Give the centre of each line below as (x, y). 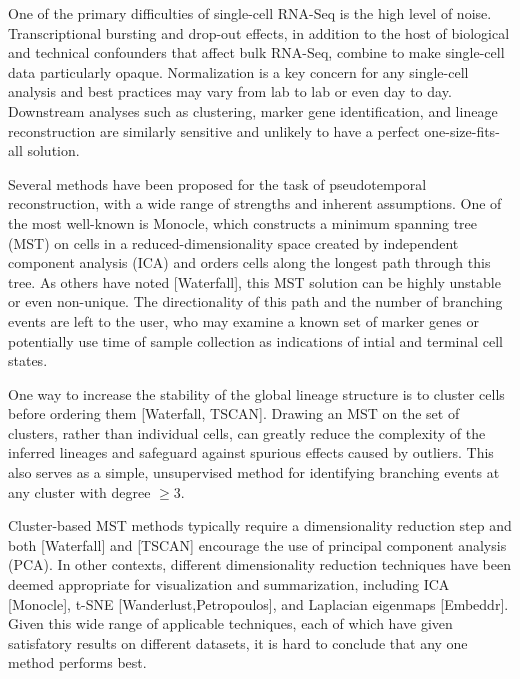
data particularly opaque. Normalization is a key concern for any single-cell (238, 71)
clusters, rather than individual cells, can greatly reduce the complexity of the (247, 432)
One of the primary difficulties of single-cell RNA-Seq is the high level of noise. (250, 13)
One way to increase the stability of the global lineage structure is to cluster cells (256, 393)
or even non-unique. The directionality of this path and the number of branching (255, 301)
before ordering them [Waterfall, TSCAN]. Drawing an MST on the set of (234, 413)
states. (28, 360)
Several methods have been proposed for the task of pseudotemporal (217, 183)
